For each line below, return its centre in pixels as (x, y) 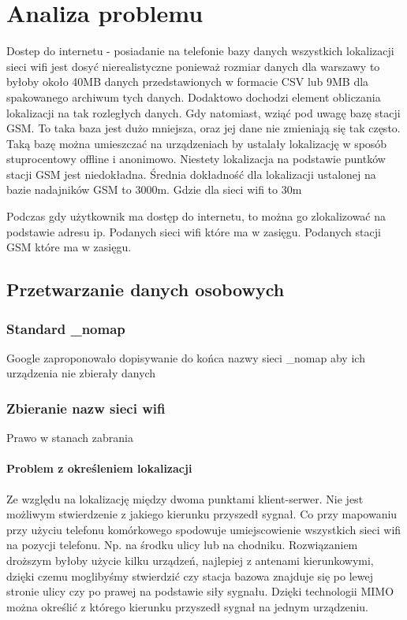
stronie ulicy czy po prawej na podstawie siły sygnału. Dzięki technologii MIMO (200, 591)
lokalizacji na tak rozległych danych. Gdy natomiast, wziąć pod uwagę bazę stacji (203, 112)
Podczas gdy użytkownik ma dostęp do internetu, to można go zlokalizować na (196, 216)
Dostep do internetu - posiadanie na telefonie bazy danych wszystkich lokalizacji (200, 51)
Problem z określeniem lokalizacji (99, 468)
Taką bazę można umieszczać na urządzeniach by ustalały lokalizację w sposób (197, 143)
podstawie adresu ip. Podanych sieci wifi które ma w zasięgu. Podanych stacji (194, 231)
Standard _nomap (66, 328)
